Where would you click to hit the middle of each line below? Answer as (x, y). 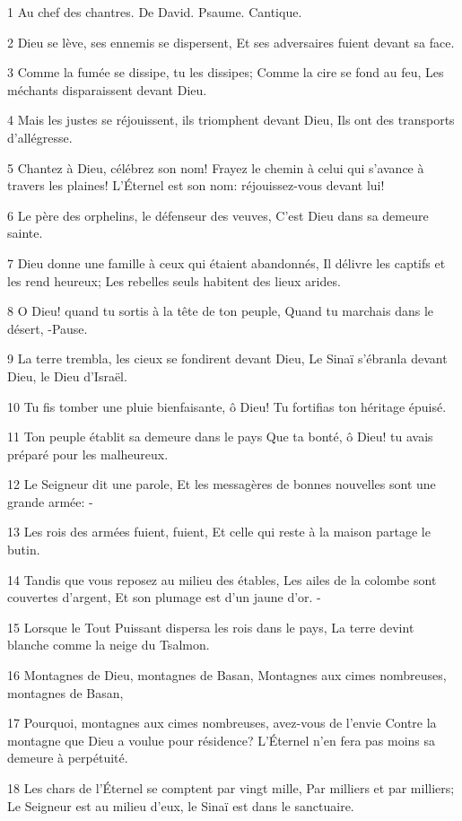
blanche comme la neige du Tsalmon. (109, 645)
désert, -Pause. (48, 328)
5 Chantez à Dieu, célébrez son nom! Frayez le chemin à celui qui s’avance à (216, 167)
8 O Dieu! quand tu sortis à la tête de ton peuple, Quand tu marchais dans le (221, 311)
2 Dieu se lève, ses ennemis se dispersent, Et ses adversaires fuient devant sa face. (231, 42)
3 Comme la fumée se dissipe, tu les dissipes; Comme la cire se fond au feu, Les (226, 72)
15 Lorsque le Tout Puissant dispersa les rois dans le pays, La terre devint (211, 627)
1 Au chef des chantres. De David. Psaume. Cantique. (155, 12)
